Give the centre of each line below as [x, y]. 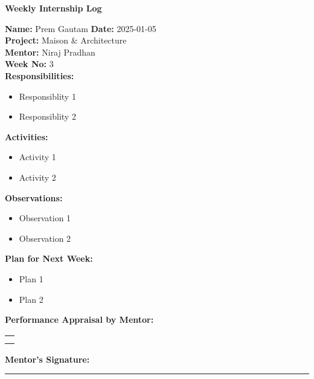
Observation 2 [45, 238]
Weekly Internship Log [53, 8]
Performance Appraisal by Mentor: [79, 319]
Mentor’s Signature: [47, 359]
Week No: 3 [29, 64]
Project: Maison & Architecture [66, 40]
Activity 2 [37, 177]
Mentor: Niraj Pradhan [50, 52]
